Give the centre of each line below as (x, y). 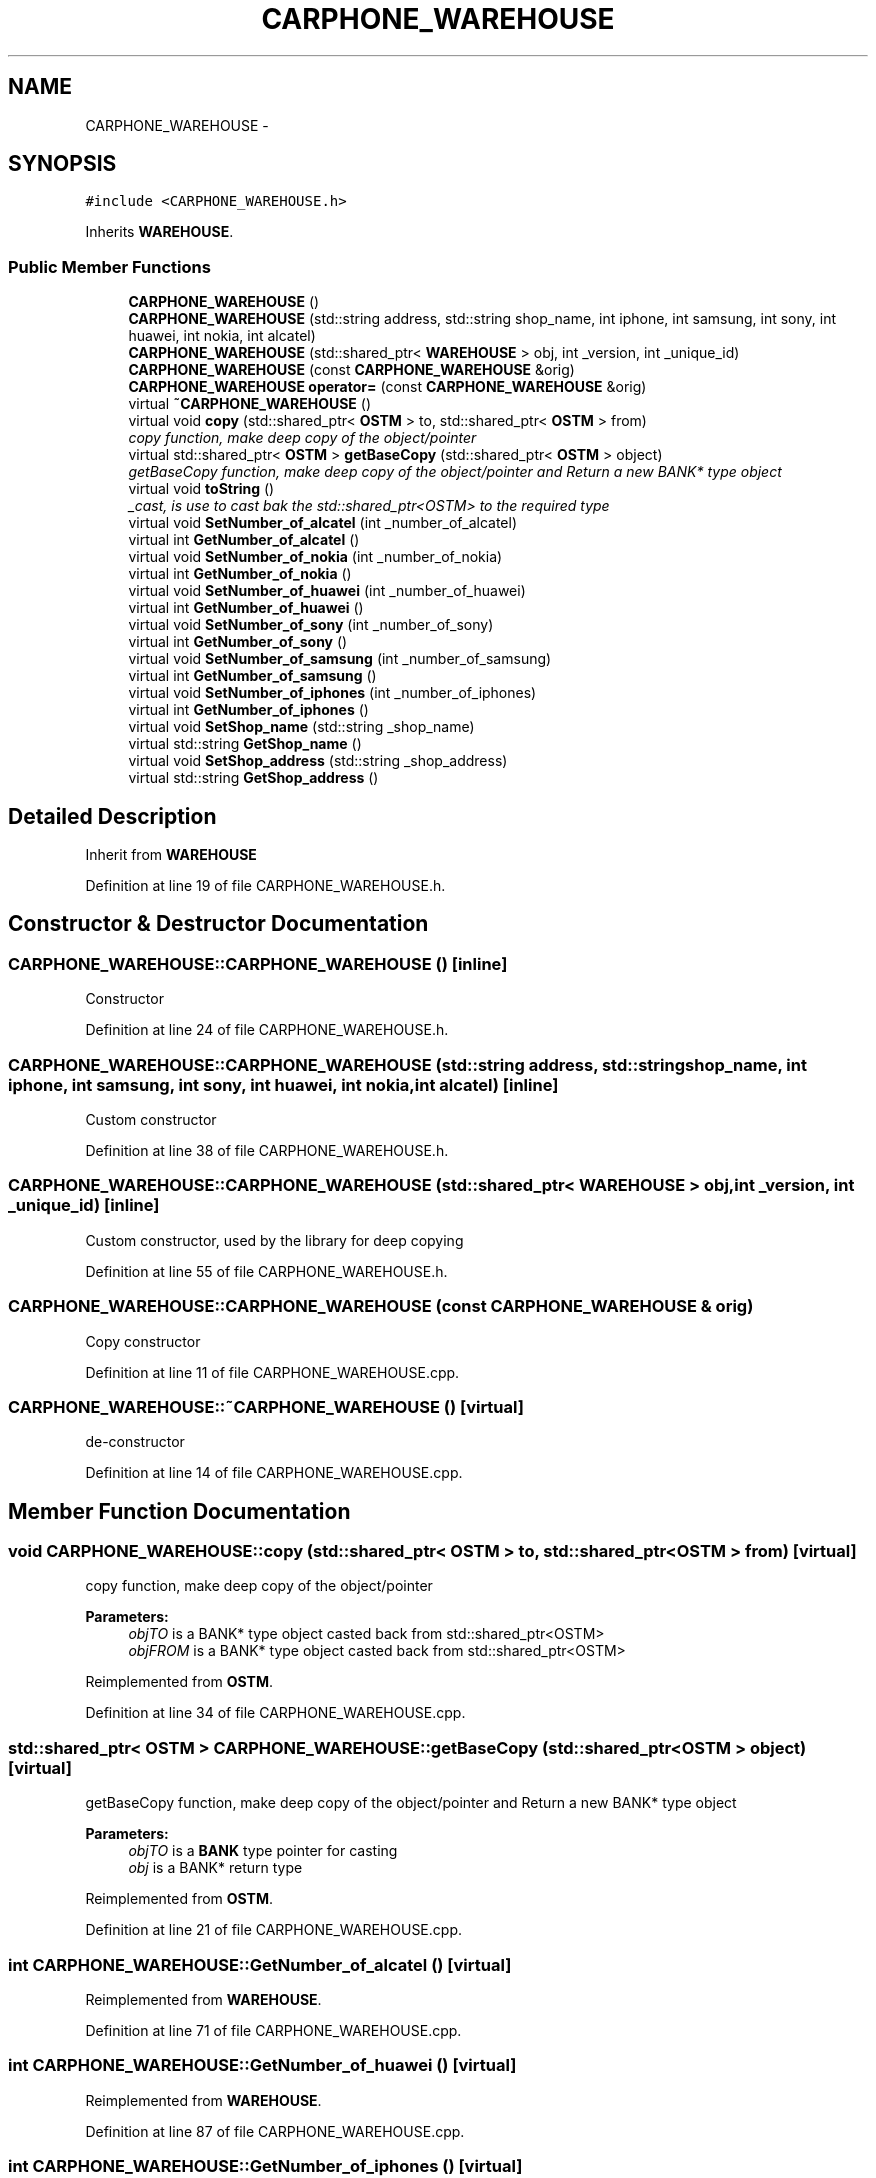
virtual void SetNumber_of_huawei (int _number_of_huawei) (327, 591)
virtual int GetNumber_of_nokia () (240, 574)
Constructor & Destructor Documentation (218, 924)
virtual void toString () (201, 489)
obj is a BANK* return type (215, 1868)
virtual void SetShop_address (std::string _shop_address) (318, 761)
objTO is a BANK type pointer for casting (263, 1851)
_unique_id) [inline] (84, 1205)
